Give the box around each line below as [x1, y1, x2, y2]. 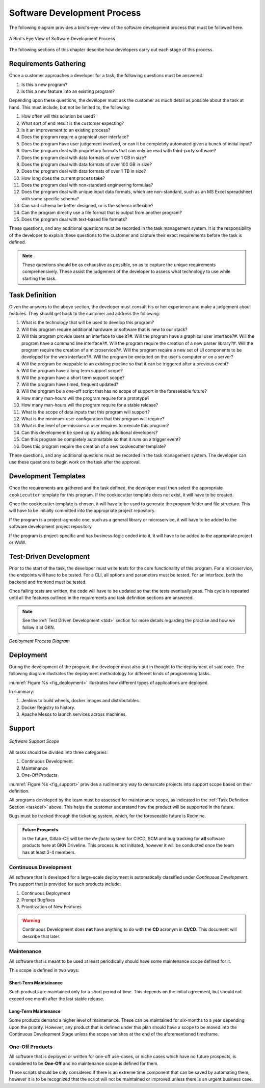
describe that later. [22, 933, 61, 939]
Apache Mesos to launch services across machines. [21, 711, 127, 717]
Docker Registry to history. [21, 705, 76, 710]
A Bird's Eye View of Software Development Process [9, 35, 115, 41]
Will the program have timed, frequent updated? [21, 381, 119, 387]
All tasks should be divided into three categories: [9, 749, 108, 755]
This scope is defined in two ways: [9, 967, 79, 973]
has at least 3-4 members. [22, 849, 76, 855]
